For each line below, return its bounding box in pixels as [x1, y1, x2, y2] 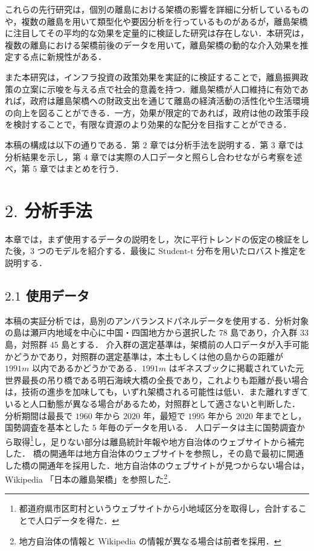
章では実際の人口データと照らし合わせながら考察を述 [91, 150, 303, 163]
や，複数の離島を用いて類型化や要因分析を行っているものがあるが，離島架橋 [5, 15, 308, 27]
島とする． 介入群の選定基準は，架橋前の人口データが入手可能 [61, 338, 309, 351]
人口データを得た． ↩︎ [36, 514, 120, 527]
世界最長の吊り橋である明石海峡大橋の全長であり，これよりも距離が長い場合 [5, 373, 309, 386]
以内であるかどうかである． [31, 362, 142, 374]
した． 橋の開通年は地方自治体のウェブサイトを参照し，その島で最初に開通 [5, 447, 304, 460]
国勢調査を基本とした [5, 421, 89, 434]
